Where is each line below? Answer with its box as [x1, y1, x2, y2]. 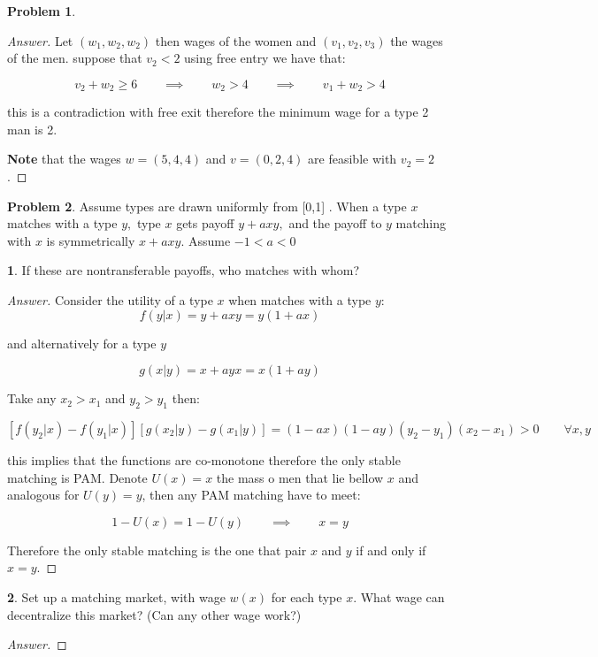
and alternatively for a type [7, 333, 157, 352]
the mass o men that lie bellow [216, 468, 384, 486]
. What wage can [353, 587, 445, 606]
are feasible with [308, 149, 397, 168]
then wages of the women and [155, 31, 317, 50]
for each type [271, 587, 342, 606]
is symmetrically [46, 231, 135, 249]
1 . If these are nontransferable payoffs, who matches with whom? [7, 261, 360, 279]
